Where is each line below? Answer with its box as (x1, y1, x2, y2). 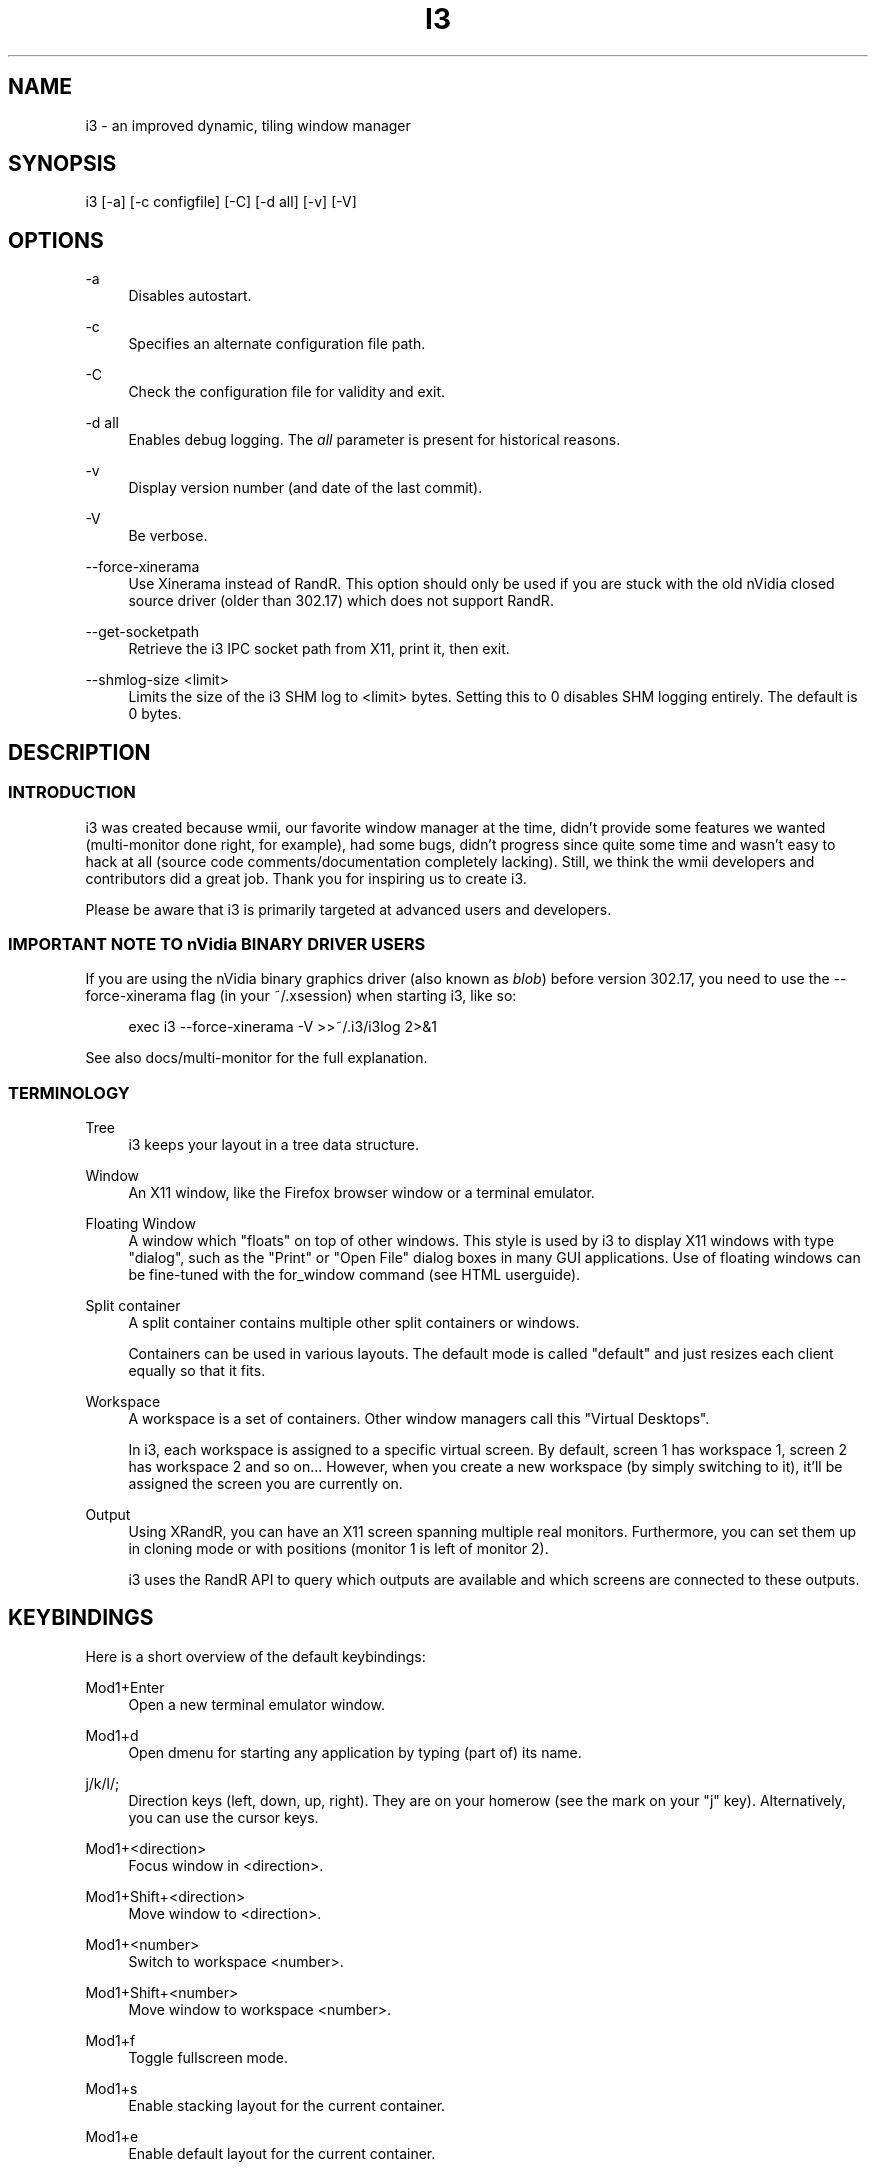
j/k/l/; (85, 1774, 120, 1792)
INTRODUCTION (8, 782, 136, 803)
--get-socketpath (85, 623, 200, 641)
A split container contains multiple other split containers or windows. (128, 1314, 580, 1331)
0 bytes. (128, 705, 182, 723)
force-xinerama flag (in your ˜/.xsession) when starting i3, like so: (85, 987, 517, 1005)
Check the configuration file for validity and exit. (128, 383, 446, 401)
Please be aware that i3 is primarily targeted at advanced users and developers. (85, 900, 612, 918)
